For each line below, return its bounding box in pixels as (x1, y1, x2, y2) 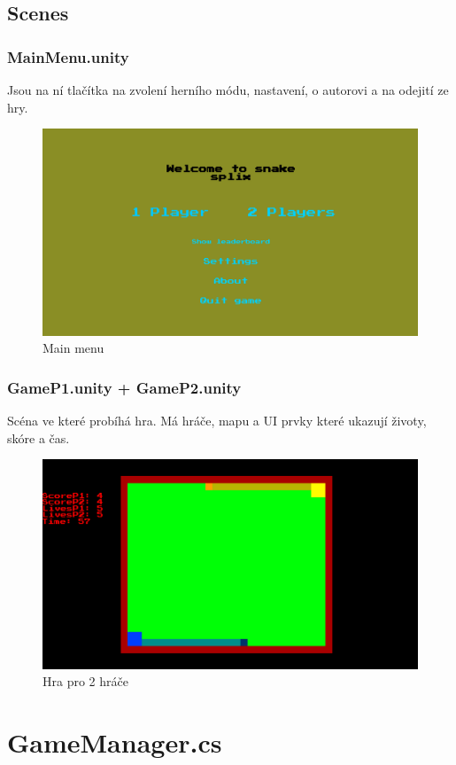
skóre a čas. (7, 428, 70, 447)
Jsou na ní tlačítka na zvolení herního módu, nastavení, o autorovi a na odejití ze (7, 81, 449, 98)
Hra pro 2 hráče (43, 672, 128, 691)
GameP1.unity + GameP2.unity (7, 376, 242, 398)
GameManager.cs (7, 724, 222, 761)
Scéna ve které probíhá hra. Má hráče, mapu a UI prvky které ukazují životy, (7, 411, 427, 430)
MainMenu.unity (7, 45, 129, 67)
